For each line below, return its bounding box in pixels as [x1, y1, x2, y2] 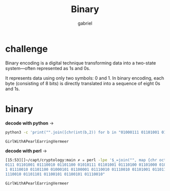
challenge [5, 43, 48, 54]
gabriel [77, 20, 93, 26]
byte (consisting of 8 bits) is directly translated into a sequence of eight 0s [5, 80, 160, 86]
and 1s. [5, 86, 20, 92]
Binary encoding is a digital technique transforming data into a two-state [5, 59, 156, 66]
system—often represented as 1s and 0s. [5, 65, 91, 71]
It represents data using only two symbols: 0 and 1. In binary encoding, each [5, 75, 164, 81]
